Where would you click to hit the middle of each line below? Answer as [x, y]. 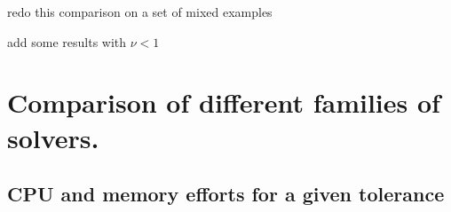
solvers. [53, 137]
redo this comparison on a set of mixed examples [140, 12]
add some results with [67, 41]
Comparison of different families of [224, 102]
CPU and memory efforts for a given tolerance [226, 194]
